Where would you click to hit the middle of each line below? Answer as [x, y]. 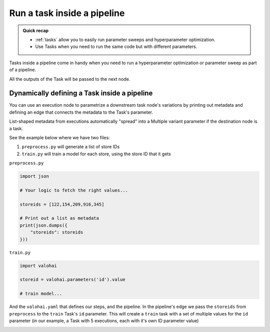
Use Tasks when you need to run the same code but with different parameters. [116, 47]
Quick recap [36, 31]
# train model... [41, 294]
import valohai [38, 266]
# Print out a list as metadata [59, 218]
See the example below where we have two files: [59, 137]
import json [34, 176]
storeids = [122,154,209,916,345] [62, 204]
